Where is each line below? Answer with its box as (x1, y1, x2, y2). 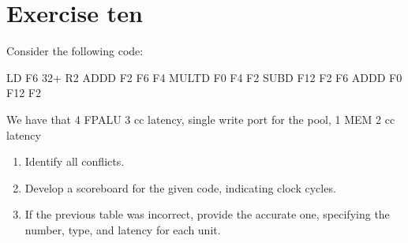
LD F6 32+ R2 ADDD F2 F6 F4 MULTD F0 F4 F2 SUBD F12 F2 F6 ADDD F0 (6, 69, 402, 85)
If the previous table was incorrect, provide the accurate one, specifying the (24, 206, 390, 222)
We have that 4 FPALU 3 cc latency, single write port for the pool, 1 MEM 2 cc (6, 110, 395, 127)
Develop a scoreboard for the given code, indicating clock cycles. (24, 179, 336, 196)
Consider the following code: (6, 43, 144, 59)
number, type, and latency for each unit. (24, 221, 221, 237)
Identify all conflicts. (24, 153, 125, 170)
